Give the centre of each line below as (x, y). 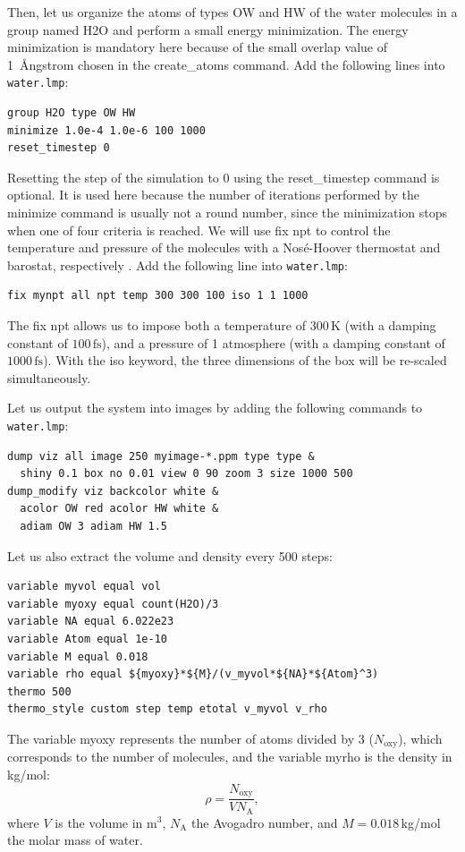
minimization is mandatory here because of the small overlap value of (198, 47)
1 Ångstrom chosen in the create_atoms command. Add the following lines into (226, 64)
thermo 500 (39, 691)
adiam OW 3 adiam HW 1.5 (93, 527)
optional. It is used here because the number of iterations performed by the (213, 195)
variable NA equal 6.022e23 (91, 622)
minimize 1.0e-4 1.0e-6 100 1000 (106, 130)
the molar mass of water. (75, 840)
